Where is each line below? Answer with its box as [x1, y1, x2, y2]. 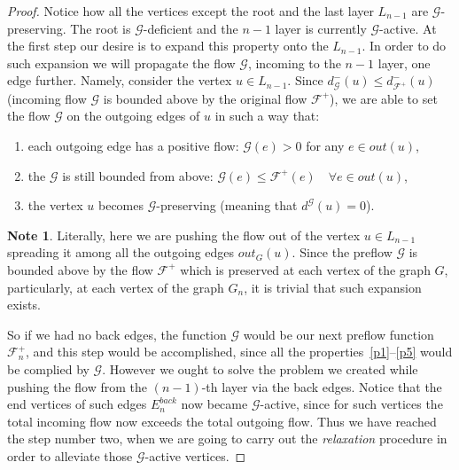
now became [181, 395, 248, 413]
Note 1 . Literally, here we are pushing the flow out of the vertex [7, 225, 361, 244]
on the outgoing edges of [66, 106, 200, 125]
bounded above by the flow [7, 260, 153, 278]
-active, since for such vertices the [260, 395, 443, 413]
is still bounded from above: [62, 166, 214, 184]
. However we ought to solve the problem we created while [102, 359, 418, 378]
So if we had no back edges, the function [7, 325, 227, 343]
